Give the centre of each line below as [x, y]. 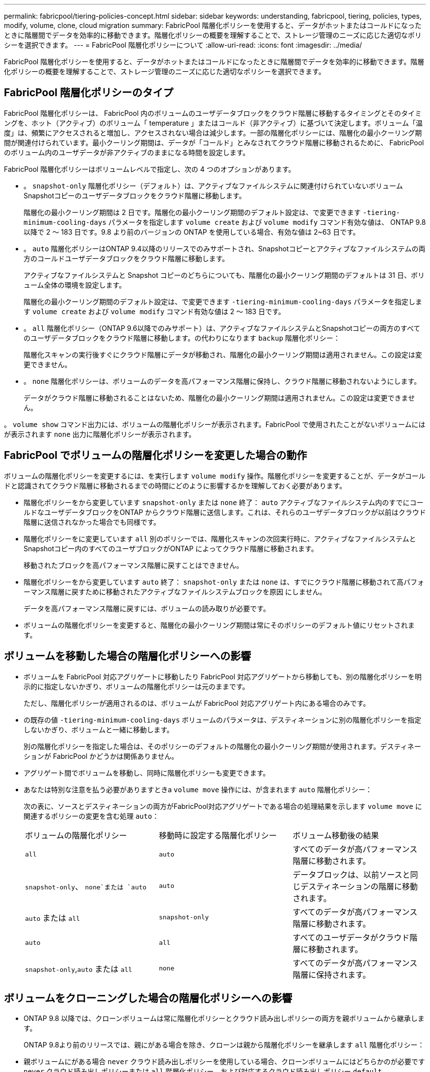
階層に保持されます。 [332, 975]
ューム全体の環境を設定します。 [75, 285]
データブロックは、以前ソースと [351, 874]
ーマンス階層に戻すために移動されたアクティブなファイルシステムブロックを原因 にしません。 [175, 591]
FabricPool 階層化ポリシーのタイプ [89, 93]
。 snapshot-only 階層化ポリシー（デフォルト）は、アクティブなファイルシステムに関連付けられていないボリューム [213, 186]
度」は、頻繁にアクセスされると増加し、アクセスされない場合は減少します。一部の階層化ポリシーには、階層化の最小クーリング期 [213, 133]
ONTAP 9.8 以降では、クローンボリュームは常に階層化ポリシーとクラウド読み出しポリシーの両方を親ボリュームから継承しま [224, 1018]
